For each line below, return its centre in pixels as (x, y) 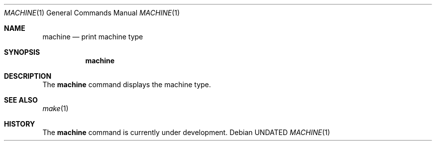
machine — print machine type (93, 37)
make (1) (55, 108)
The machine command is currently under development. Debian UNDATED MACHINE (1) (186, 132)
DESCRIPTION (28, 76)
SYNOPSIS (22, 52)
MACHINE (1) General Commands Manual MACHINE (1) (92, 13)
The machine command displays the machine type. (127, 84)
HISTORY (20, 124)
